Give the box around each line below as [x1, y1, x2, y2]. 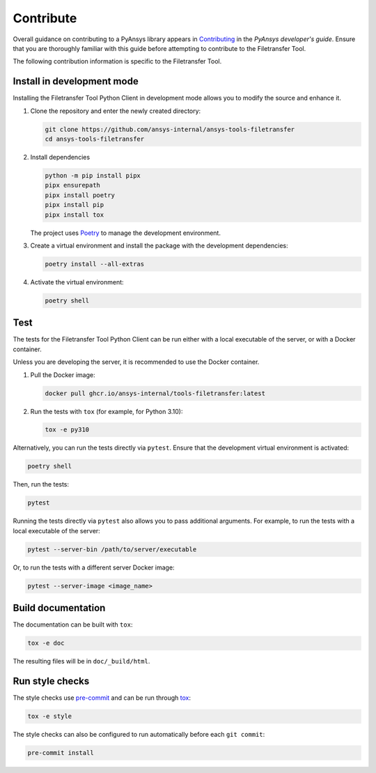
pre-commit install [27, 749, 94, 757]
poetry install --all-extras [45, 260, 145, 268]
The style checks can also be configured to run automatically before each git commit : [13, 730, 265, 739]
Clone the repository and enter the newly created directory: [30, 107, 201, 115]
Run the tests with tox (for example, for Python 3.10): [30, 407, 183, 415]
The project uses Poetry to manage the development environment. [30, 229, 221, 237]
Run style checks [13, 675, 90, 687]
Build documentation [13, 602, 106, 614]
